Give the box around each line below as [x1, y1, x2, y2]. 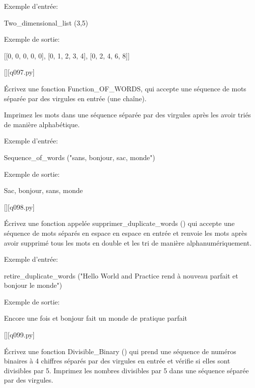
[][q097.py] [4, 67, 35, 77]
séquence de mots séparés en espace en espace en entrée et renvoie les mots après [4, 227, 247, 238]
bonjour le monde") [4, 280, 62, 290]
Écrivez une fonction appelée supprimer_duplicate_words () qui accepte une [4, 218, 235, 228]
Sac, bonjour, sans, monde [4, 185, 83, 195]
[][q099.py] [4, 330, 35, 340]
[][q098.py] [4, 201, 35, 212]
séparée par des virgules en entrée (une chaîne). [4, 93, 147, 103]
